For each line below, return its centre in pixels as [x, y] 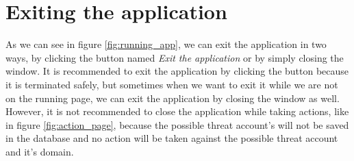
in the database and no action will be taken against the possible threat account [172, 138]
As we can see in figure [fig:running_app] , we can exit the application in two [166, 44]
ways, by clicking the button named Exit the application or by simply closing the [175, 57]
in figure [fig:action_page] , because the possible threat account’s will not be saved [177, 124]
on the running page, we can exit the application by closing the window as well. [173, 98]
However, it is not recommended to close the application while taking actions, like [177, 111]
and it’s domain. [40, 151]
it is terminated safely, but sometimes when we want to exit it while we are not [172, 84]
